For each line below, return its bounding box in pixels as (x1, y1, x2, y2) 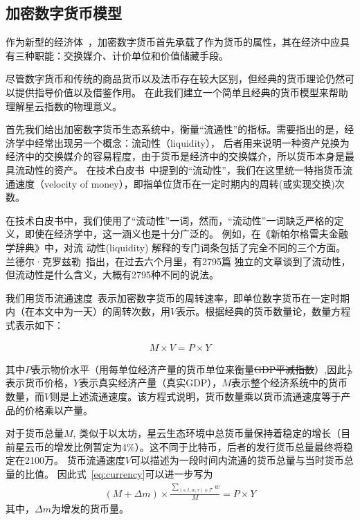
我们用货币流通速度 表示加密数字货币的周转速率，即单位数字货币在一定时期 (6, 290, 350, 305)
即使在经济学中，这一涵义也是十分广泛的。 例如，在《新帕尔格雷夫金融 (24, 226, 348, 241)
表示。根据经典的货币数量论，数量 (176, 304, 332, 319)
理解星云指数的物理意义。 (6, 98, 122, 113)
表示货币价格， (6, 375, 73, 390)
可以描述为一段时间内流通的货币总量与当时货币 (130, 453, 344, 467)
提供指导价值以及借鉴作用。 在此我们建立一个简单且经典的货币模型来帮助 (15, 84, 348, 99)
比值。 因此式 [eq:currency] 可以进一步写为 (24, 466, 213, 481)
